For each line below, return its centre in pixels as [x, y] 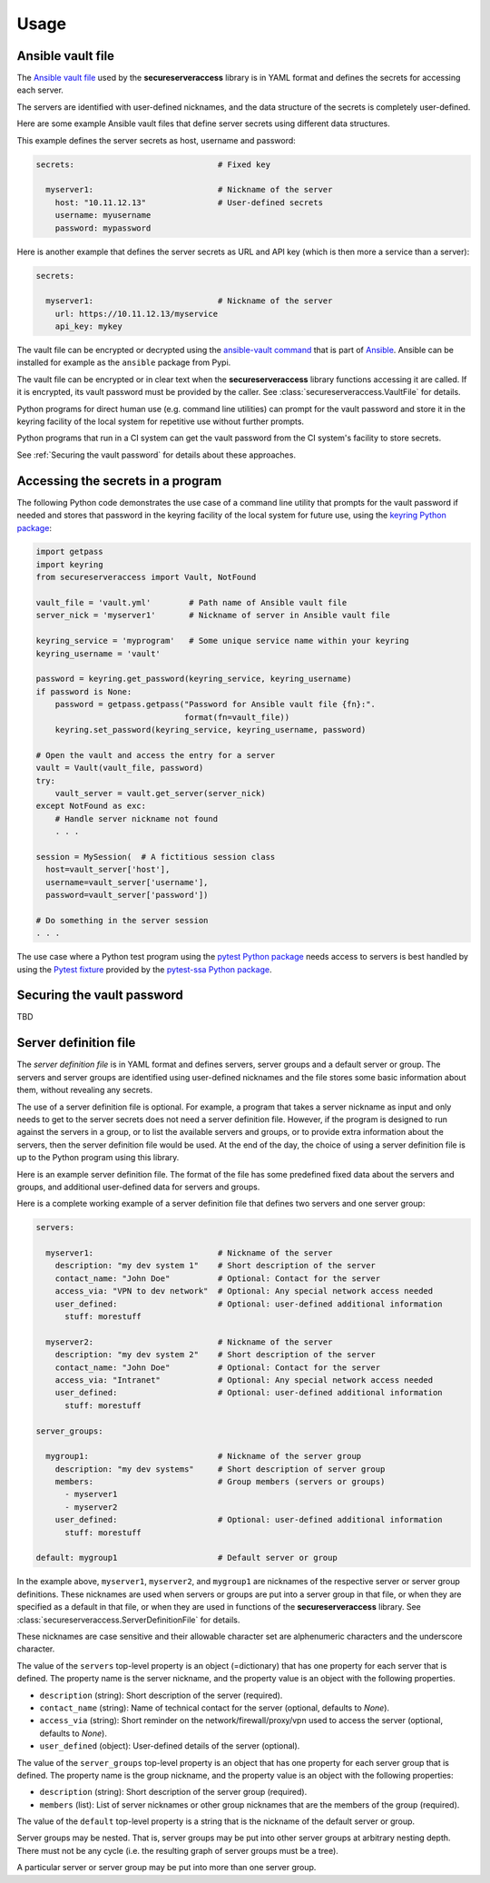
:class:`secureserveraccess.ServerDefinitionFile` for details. [128, 1620]
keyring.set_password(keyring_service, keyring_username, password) [211, 730]
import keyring [69, 564]
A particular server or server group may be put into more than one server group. [167, 1868]
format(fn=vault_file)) [237, 717]
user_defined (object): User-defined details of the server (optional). [170, 1746]
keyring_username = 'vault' [98, 653]
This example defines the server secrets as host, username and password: [157, 140]
